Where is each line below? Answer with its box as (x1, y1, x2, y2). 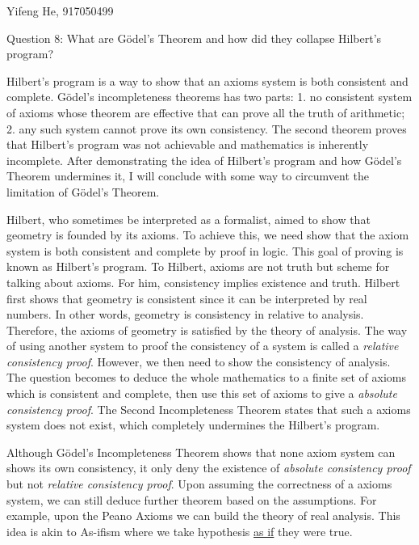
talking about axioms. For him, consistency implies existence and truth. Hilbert (6, 273, 400, 290)
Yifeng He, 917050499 (6, 2, 114, 19)
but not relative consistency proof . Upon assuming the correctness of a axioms (6, 475, 392, 492)
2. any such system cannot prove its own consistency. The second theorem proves (6, 120, 407, 137)
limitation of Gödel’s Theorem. (6, 183, 160, 200)
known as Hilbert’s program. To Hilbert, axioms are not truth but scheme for (6, 258, 390, 275)
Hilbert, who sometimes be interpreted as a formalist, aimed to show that (6, 210, 371, 227)
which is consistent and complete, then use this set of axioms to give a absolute (6, 385, 397, 402)
